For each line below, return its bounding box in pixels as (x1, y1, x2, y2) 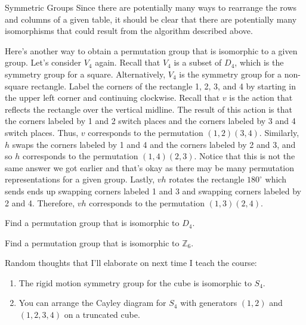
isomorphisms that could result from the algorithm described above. (5, 24, 253, 37)
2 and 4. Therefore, (5, 196, 75, 209)
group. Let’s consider (5, 56, 81, 69)
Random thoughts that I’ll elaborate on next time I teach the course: (5, 256, 257, 269)
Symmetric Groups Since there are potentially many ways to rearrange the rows (5, 1, 297, 13)
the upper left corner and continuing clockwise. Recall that (5, 91, 220, 104)
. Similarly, (259, 126, 299, 138)
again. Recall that (95, 56, 160, 69)
